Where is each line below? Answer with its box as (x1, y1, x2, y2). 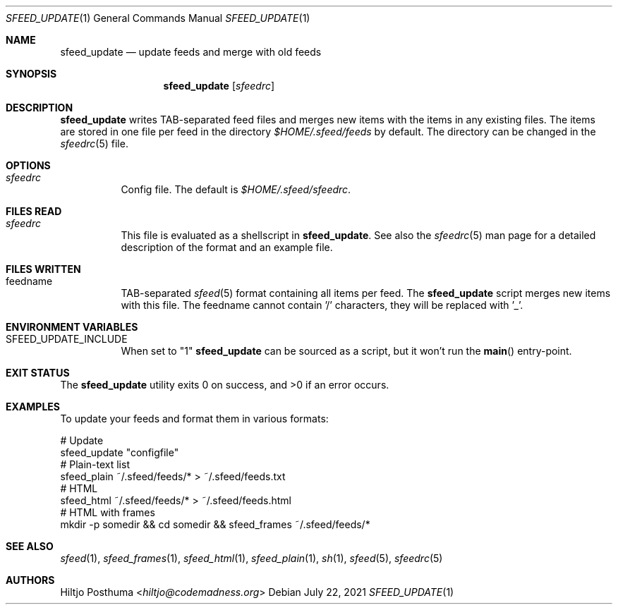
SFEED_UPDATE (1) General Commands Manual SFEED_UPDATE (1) (6, 12, 310, 24)
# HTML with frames (60, 506, 155, 518)
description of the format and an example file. (121, 241, 333, 253)
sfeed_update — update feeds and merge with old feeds (60, 46, 322, 58)
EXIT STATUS (6, 367, 70, 379)
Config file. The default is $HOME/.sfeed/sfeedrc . (121, 183, 351, 195)
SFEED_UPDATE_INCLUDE (6, 333, 128, 345)
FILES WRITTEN (6, 263, 81, 275)
